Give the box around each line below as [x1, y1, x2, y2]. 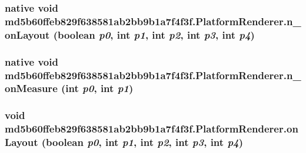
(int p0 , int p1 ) [61, 81, 134, 96]
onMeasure [5, 81, 58, 96]
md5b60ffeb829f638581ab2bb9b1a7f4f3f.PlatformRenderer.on [5, 121, 298, 136]
